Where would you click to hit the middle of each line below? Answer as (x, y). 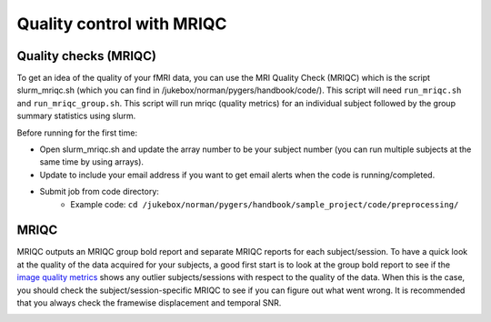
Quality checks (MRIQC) (86, 56)
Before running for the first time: (77, 133)
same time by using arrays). (92, 162)
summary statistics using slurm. (76, 116)
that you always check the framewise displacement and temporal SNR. (149, 303)
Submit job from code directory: (99, 192)
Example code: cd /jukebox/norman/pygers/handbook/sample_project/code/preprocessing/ (265, 204)
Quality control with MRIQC (122, 24)
